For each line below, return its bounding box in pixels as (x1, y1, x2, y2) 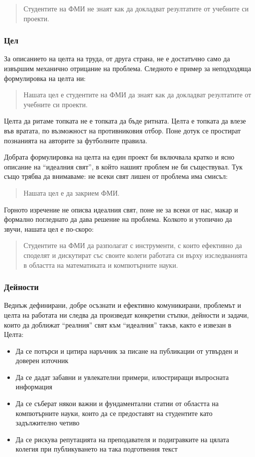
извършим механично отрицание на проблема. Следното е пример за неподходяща (4, 63, 251, 73)
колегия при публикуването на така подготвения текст (15, 444, 178, 454)
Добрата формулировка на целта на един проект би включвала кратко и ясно (4, 152, 235, 162)
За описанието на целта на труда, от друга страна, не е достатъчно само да (4, 53, 230, 64)
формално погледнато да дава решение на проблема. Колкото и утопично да (4, 214, 232, 224)
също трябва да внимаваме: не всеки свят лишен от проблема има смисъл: (4, 171, 228, 181)
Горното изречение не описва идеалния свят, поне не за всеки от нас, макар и (4, 204, 238, 214)
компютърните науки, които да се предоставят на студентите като (15, 408, 213, 418)
